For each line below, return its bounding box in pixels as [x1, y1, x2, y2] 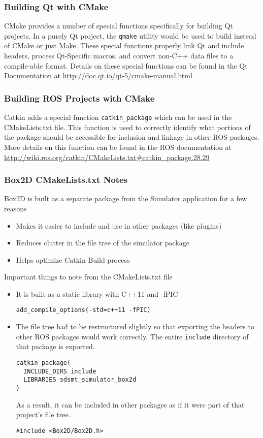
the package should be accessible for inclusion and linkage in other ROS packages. [4, 132, 259, 142]
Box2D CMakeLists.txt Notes [4, 173, 128, 186]
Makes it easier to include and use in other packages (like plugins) [16, 220, 222, 231]
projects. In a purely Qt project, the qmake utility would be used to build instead [4, 30, 256, 41]
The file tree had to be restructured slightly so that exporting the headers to [16, 321, 254, 332]
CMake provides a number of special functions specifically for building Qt [4, 20, 233, 31]
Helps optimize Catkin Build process [16, 254, 130, 265]
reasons [4, 203, 27, 213]
